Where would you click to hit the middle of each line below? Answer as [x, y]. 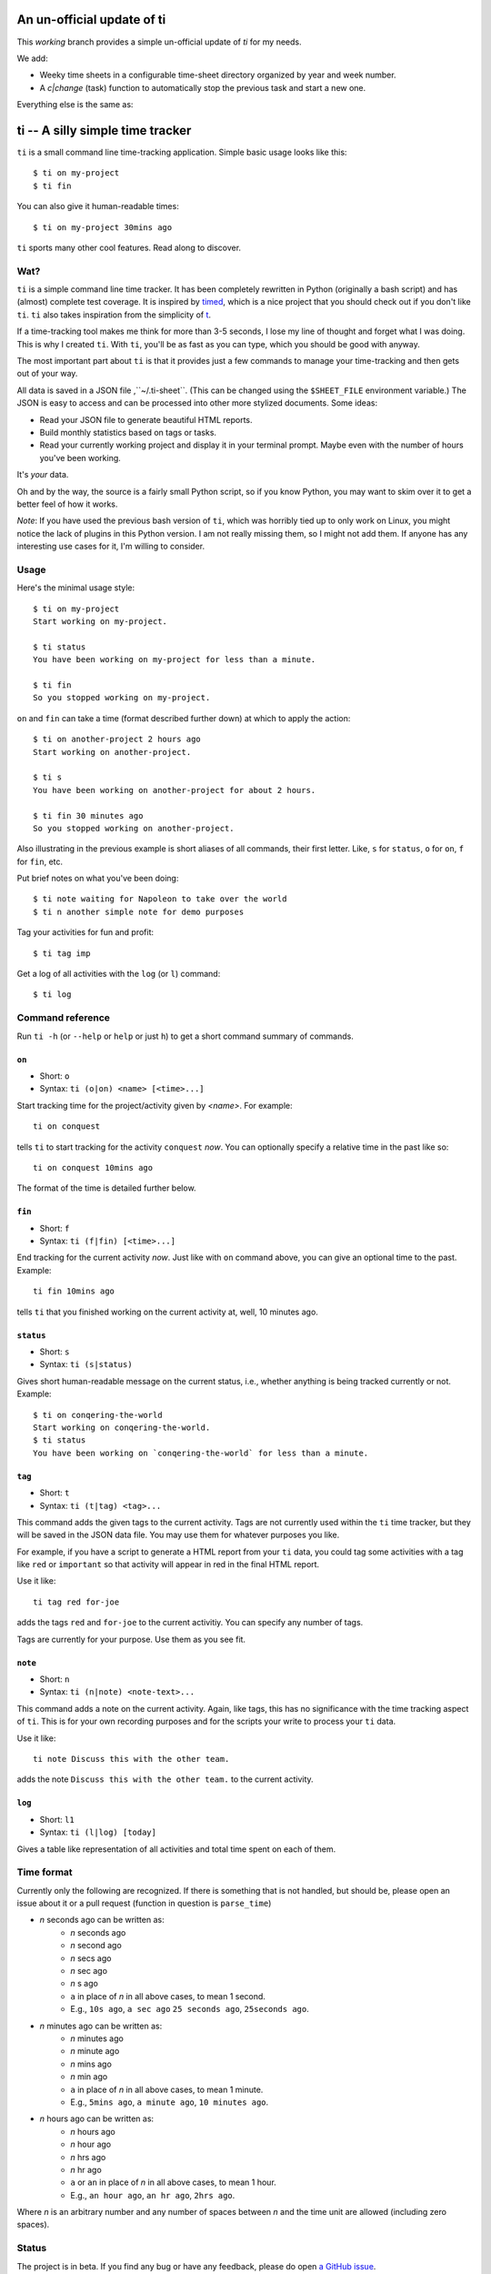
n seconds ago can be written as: [102, 1920]
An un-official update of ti [91, 20]
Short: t [55, 1493]
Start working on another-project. [112, 752]
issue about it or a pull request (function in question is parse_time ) [144, 1903]
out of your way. [47, 374]
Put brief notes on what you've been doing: [98, 879]
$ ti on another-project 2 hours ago [117, 740]
